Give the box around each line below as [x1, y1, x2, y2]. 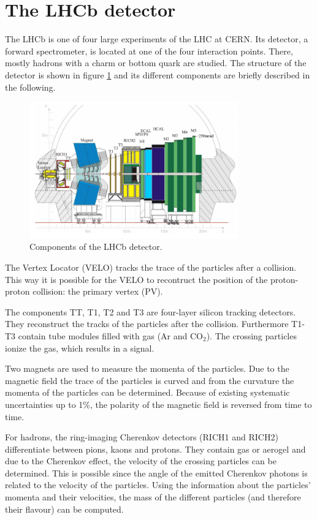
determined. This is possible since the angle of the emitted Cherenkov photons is [5, 466, 308, 479]
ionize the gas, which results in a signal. [5, 341, 155, 354]
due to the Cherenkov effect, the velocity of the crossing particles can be [5, 454, 277, 467]
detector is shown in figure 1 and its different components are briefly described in [5, 68, 310, 81]
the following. [5, 80, 56, 93]
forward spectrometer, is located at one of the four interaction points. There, [5, 44, 293, 57]
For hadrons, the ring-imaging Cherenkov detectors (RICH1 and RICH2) [5, 431, 278, 443]
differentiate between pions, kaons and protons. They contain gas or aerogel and [5, 442, 306, 455]
